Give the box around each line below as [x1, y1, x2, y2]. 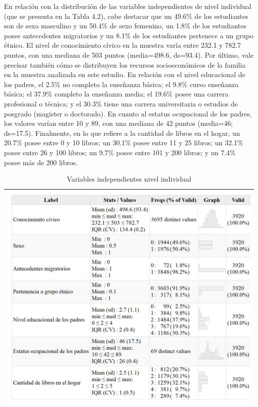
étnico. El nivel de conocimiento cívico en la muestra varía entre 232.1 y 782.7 [4, 40, 241, 50]
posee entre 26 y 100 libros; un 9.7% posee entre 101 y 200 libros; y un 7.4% [4, 147, 236, 157]
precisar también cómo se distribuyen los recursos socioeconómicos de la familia [4, 59, 246, 70]
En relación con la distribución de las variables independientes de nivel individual [4, 1, 252, 11]
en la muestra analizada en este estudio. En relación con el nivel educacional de [4, 69, 246, 80]
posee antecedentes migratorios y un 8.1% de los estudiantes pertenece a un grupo [4, 30, 254, 40]
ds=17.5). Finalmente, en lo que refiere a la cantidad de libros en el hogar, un [4, 127, 240, 138]
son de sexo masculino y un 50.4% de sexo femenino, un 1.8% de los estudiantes [4, 20, 247, 31]
